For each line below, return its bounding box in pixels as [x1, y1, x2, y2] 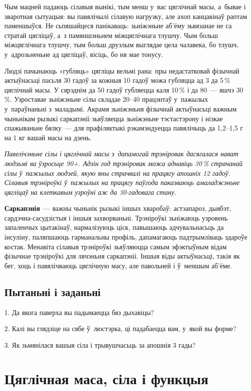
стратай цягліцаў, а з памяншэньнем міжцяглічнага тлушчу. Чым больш [4, 30, 218, 40]
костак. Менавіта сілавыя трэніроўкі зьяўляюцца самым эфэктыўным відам [4, 241, 227, 251]
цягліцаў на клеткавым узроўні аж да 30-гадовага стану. [4, 186, 177, 197]
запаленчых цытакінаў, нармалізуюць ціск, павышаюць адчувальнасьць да [4, 222, 224, 232]
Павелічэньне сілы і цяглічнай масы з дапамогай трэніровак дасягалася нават [4, 149, 238, 159]
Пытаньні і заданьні [4, 284, 101, 299]
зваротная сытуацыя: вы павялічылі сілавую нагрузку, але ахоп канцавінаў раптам [4, 11, 247, 21]
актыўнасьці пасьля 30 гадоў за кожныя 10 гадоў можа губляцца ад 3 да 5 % [4, 75, 231, 85]
